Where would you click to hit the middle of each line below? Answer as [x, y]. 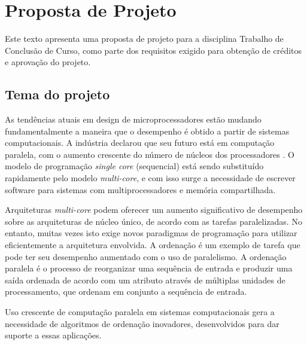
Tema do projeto [57, 94]
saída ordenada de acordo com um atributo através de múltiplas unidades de [145, 280]
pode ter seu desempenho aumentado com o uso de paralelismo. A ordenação [146, 256]
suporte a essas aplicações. [53, 335]
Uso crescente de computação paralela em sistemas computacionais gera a [140, 312]
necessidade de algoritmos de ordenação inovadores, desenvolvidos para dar [142, 323]
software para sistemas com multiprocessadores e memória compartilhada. [140, 189]
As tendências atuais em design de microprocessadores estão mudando [133, 119]
